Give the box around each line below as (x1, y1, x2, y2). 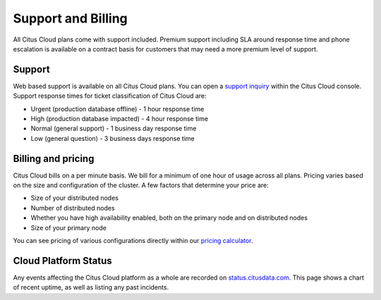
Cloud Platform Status (13, 254, 112, 267)
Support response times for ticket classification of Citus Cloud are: (13, 92, 207, 100)
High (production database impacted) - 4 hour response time (30, 115, 208, 123)
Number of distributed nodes (30, 204, 116, 212)
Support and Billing (13, 11, 128, 26)
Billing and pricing (13, 152, 95, 165)
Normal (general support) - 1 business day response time (30, 124, 197, 133)
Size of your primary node (30, 223, 107, 232)
